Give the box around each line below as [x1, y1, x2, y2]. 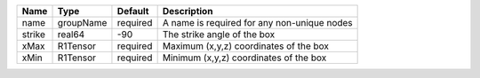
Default [116, 5, 149, 17]
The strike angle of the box [162, 28, 276, 40]
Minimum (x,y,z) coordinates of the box [162, 51, 327, 64]
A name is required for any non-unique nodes [162, 17, 353, 28]
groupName [57, 17, 108, 28]
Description [162, 5, 213, 17]
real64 [57, 28, 85, 40]
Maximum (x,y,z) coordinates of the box [162, 40, 329, 52]
